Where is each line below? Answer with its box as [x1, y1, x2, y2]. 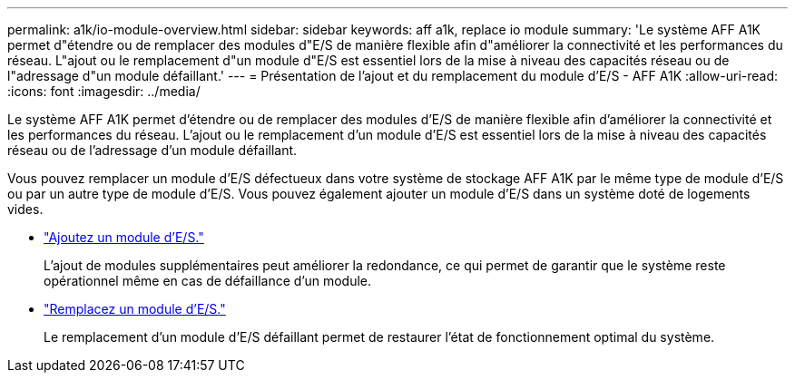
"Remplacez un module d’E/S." [44, 301, 226, 317]
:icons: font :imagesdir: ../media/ [7, 83, 201, 99]
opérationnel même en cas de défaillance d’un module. [44, 273, 372, 288]
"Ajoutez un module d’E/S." [44, 229, 204, 245]
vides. [7, 201, 44, 217]
